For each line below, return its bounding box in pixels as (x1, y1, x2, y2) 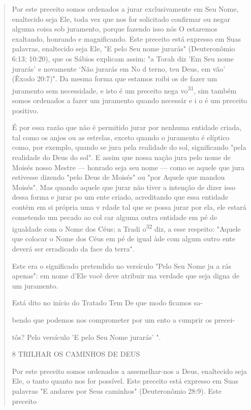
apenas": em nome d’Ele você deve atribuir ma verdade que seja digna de (12, 270, 240, 281)
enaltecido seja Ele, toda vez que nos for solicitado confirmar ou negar (12, 13, 230, 24)
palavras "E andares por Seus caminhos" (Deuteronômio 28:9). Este (12, 385, 222, 396)
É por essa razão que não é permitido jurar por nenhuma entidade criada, (12, 122, 242, 133)
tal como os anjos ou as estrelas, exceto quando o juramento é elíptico (12, 132, 230, 142)
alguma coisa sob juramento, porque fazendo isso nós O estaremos (12, 23, 217, 34)
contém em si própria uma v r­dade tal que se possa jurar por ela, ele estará (12, 201, 246, 212)
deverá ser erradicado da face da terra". (12, 243, 135, 254)
